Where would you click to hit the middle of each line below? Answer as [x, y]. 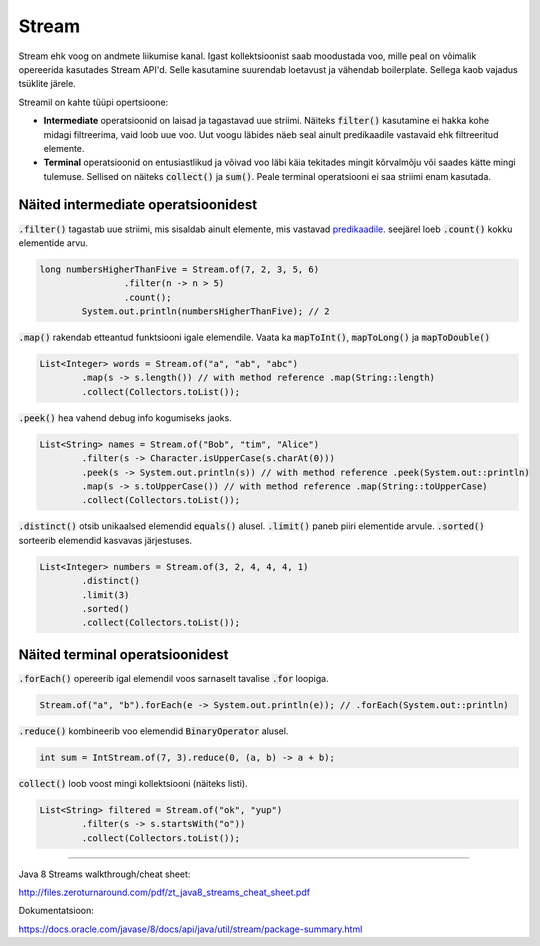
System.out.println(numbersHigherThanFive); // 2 [205, 311]
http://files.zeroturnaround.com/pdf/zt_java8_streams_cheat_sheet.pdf [164, 892]
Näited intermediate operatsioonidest [138, 205]
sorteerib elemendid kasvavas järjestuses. [105, 540]
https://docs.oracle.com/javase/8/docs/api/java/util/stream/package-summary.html [190, 929]
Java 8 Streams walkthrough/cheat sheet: [104, 874]
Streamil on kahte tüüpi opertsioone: [93, 102]
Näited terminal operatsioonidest [123, 654]
